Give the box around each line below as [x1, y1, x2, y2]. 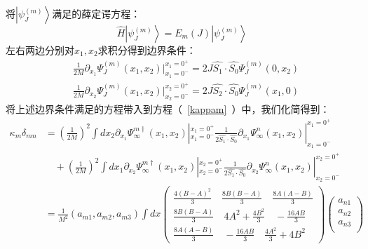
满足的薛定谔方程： [52, 6, 141, 20]
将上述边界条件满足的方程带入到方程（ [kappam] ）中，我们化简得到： [6, 102, 330, 116]
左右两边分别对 [6, 43, 74, 57]
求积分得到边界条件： [97, 43, 196, 57]
